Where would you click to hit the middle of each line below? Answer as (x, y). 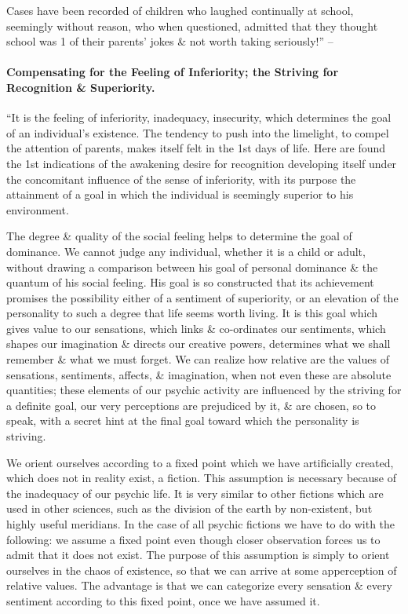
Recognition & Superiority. (81, 87)
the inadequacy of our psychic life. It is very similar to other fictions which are (195, 493)
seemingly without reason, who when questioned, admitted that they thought (192, 26)
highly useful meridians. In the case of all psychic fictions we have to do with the (201, 524)
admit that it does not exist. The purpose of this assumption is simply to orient (198, 555)
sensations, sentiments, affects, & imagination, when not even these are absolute (199, 374)
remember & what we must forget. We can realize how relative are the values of (198, 359)
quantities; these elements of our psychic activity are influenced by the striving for (204, 390)
